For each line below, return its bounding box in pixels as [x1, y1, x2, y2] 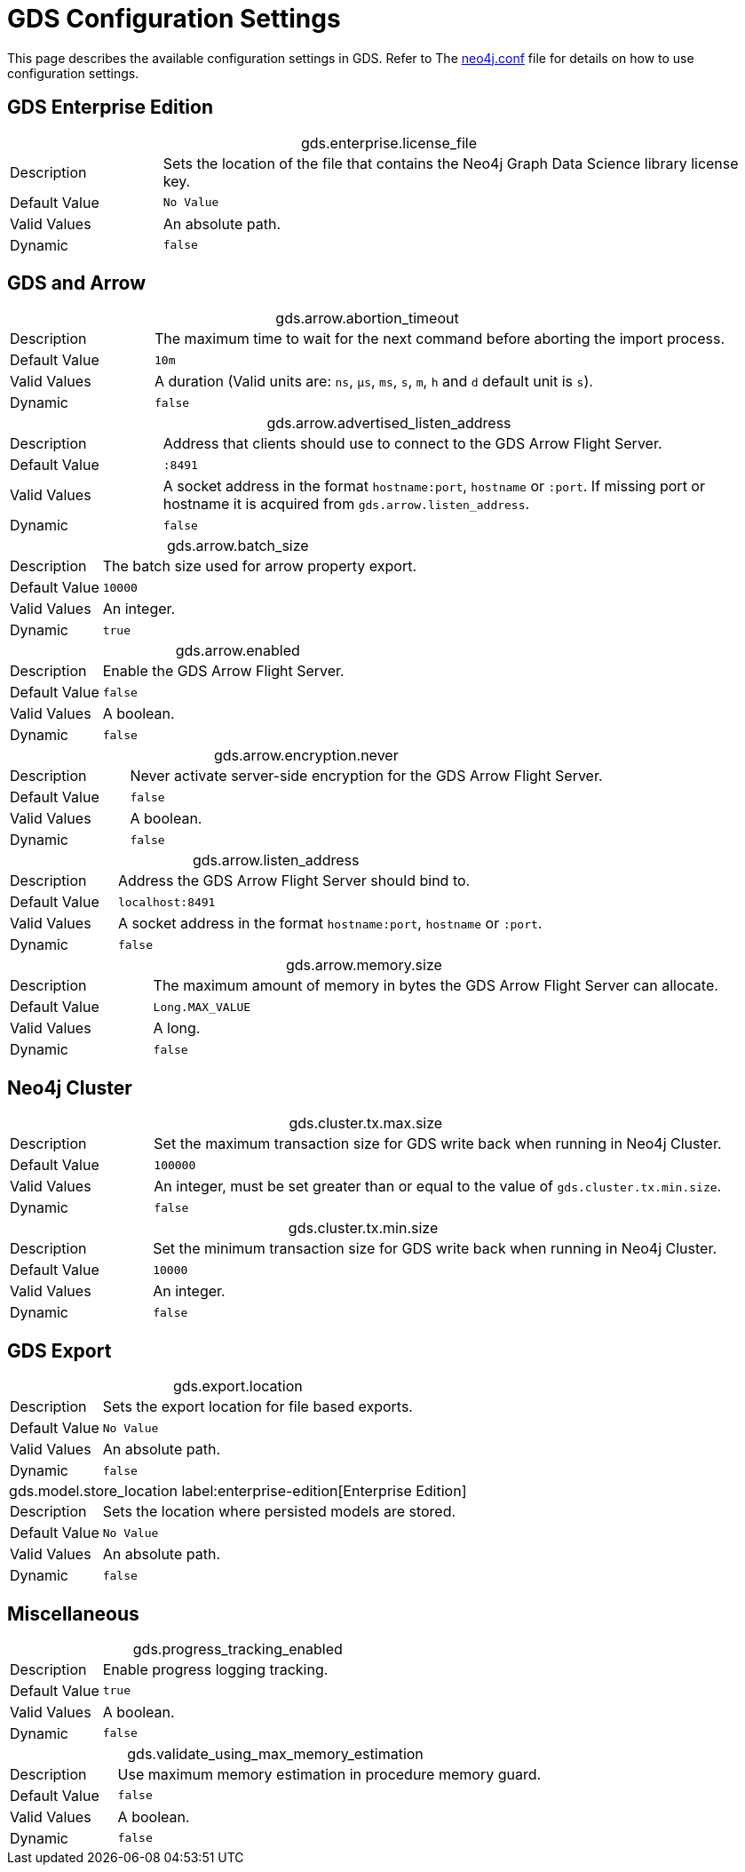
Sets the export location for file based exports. [102, 1398, 413, 1416]
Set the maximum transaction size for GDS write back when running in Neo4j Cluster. [154, 1135, 722, 1153]
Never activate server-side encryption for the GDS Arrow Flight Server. [130, 767, 603, 785]
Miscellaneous [7, 1602, 139, 1625]
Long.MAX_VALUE [153, 1000, 251, 1014]
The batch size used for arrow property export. [102, 557, 417, 576]
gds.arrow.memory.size [285, 956, 442, 975]
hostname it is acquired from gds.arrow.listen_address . [162, 495, 530, 514]
